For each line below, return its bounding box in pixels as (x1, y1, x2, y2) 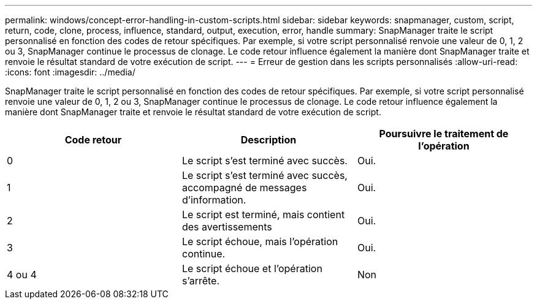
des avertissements (181, 221, 272, 233)
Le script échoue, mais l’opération (181, 235, 338, 248)
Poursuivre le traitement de (379, 127, 509, 140)
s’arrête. (181, 275, 220, 287)
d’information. (181, 194, 246, 206)
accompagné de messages (181, 181, 307, 194)
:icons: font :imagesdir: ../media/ (5, 67, 135, 77)
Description (240, 134, 297, 146)
